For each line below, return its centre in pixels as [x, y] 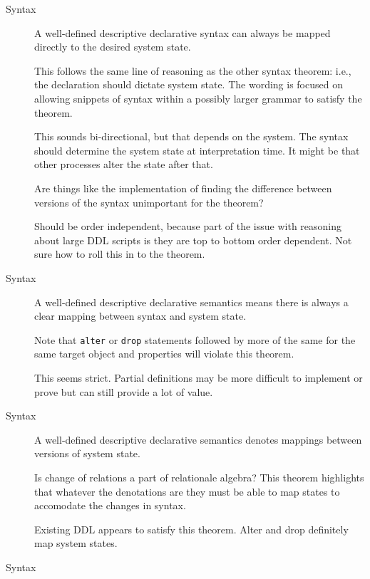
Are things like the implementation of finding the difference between [183, 188]
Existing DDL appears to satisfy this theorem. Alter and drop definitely [191, 529]
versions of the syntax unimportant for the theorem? [149, 202]
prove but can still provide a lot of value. [124, 391]
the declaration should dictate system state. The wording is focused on [189, 84]
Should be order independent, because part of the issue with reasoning [188, 226]
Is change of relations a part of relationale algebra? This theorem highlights [199, 477]
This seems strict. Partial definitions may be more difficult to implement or [199, 377]
